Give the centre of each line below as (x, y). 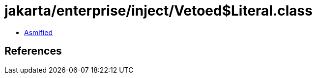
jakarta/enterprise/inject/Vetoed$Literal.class (158, 11)
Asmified (39, 32)
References (33, 51)
